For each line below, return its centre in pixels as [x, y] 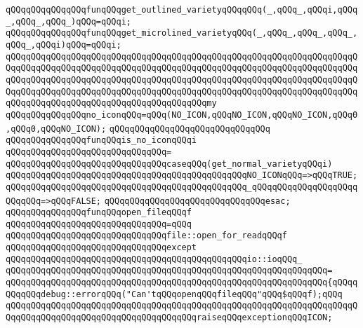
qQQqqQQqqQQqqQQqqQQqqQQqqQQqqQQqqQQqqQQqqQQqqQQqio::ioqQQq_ [154, 259]
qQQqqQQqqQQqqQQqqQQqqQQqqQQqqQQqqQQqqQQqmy [111, 103]
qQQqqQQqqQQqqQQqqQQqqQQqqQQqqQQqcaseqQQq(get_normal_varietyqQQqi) [169, 164]
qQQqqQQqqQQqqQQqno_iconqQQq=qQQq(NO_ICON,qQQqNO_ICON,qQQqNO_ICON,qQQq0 [182, 115]
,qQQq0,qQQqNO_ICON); [56, 129]
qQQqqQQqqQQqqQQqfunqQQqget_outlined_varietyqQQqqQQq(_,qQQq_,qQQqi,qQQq [182, 10]
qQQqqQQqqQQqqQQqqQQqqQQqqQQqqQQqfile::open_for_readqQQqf [146, 236]
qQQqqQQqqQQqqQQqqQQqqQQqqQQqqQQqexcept [101, 248]
